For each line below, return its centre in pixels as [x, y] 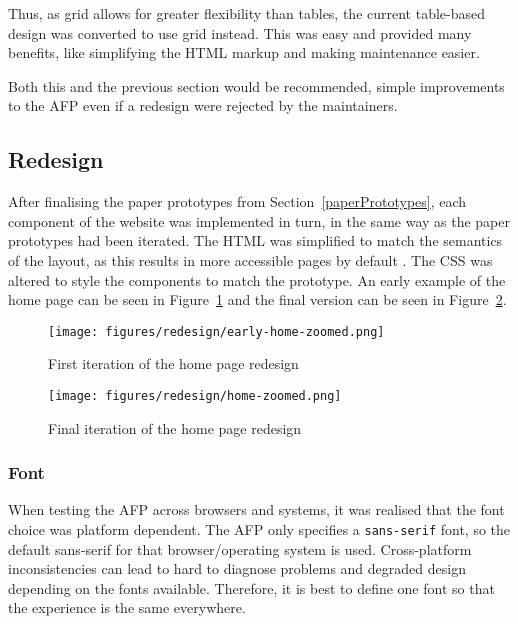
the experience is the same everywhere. [127, 607]
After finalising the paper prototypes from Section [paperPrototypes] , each [237, 201]
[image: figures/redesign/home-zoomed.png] [195, 395]
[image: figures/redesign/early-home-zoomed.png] [216, 331]
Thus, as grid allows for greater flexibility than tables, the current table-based [247, 13]
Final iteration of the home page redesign [175, 427]
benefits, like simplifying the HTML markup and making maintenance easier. [244, 52]
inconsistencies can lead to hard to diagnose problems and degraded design [237, 568]
